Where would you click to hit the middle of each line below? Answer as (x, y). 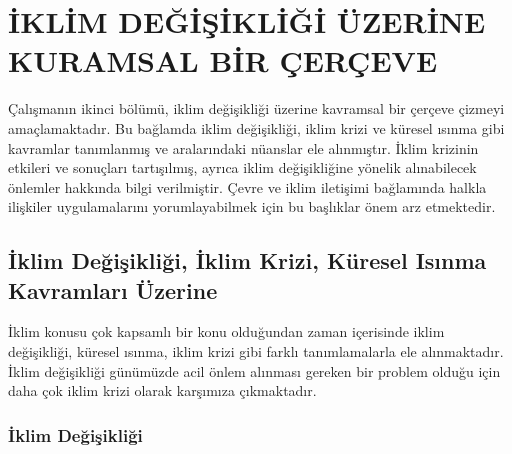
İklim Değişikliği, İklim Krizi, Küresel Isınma (247, 260)
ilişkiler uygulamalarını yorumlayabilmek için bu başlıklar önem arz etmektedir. (252, 206)
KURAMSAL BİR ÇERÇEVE (223, 60)
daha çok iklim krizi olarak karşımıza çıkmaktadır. (162, 390)
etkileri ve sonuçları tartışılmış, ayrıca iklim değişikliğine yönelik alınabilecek (242, 167)
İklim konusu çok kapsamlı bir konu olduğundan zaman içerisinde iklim (226, 331)
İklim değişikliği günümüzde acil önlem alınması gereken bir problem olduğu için (254, 370)
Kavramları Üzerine (113, 289)
